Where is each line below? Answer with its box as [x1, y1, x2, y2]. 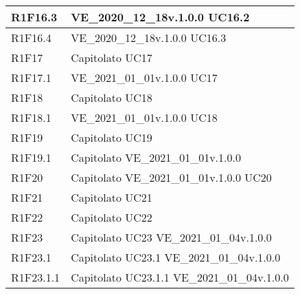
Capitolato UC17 [71, 50, 152, 65]
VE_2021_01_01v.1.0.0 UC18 [71, 109, 218, 125]
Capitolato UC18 [71, 90, 152, 105]
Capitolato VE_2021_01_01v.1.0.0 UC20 [71, 169, 272, 185]
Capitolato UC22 [71, 209, 152, 225]
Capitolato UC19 [71, 129, 152, 145]
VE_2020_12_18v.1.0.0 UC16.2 [71, 9, 250, 25]
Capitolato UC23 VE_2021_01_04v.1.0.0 [71, 229, 272, 245]
